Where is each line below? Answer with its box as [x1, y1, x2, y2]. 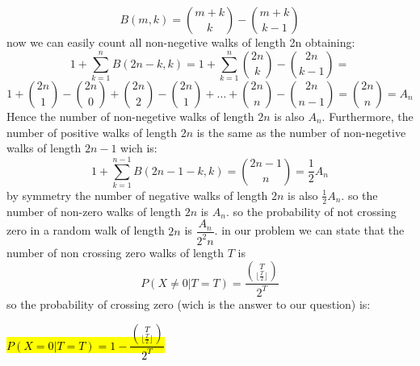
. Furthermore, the [321, 107, 414, 124]
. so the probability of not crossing [225, 202, 397, 219]
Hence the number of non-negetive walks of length [6, 107, 254, 124]
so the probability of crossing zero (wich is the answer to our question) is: [6, 295, 371, 312]
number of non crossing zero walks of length [6, 243, 225, 260]
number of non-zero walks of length [6, 202, 181, 219]
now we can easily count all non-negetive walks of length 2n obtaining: [6, 34, 355, 50]
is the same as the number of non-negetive [196, 123, 406, 140]
